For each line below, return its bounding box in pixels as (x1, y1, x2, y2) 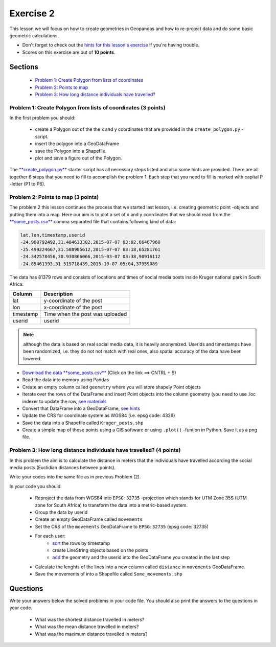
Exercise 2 (9, 8, 55, 19)
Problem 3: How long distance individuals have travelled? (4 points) (9, 447, 181, 454)
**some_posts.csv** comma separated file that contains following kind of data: (9, 219, 176, 225)
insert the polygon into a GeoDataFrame (35, 141, 120, 147)
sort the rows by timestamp (52, 540, 110, 546)
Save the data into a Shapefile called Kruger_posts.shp (22, 420, 144, 426)
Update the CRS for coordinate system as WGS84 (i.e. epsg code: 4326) (22, 412, 175, 419)
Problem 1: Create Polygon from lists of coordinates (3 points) (9, 104, 166, 111)
